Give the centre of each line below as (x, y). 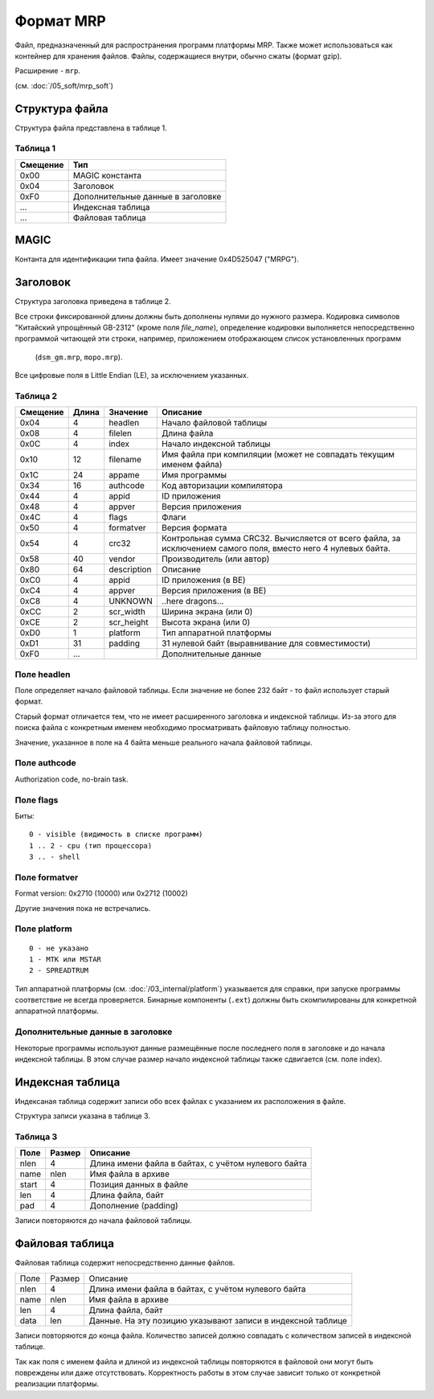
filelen (121, 433)
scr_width (127, 612)
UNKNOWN (131, 601)
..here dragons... (192, 601)
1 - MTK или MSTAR (66, 959)
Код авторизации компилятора (222, 486)
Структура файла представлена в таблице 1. (91, 128)
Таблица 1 (35, 149)
